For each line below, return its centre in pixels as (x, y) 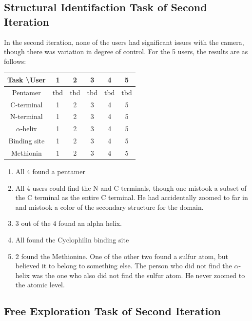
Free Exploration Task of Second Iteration (112, 311)
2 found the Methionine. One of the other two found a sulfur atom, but (122, 256)
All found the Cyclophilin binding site (72, 240)
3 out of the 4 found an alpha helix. (68, 223)
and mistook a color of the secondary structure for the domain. (109, 207)
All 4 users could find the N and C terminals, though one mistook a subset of (131, 188)
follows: (15, 61)
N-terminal (27, 116)
